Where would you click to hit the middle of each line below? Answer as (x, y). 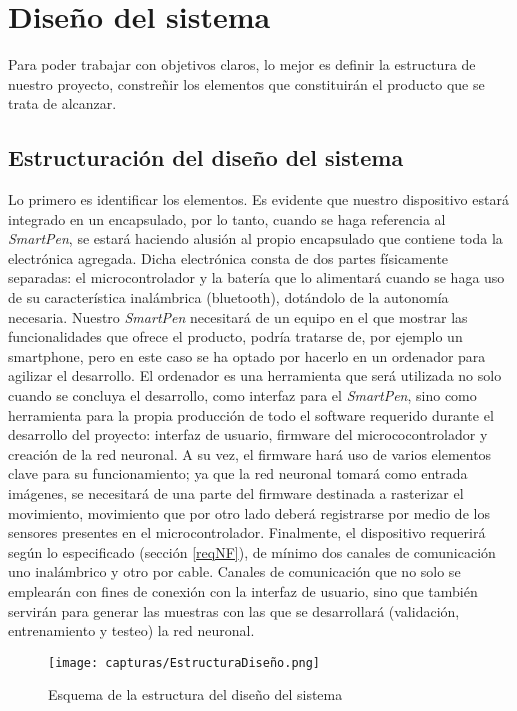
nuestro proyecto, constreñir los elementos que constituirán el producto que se (246, 83)
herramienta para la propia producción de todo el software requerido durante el (251, 414)
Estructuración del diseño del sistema (206, 157)
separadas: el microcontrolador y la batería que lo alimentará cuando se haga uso (256, 277)
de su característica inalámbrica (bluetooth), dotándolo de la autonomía (228, 297)
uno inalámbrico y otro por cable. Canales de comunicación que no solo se (234, 571)
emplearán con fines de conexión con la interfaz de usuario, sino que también (243, 590)
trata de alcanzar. (62, 103)
